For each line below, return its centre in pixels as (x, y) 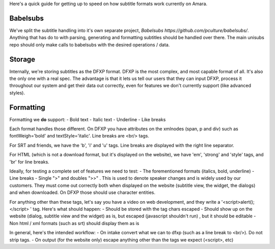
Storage (22, 59)
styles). (17, 93)
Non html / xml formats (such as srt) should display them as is (74, 223)
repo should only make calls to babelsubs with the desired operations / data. (90, 45)
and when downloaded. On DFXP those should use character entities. (82, 192)
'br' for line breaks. (29, 162)
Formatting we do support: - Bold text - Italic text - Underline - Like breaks (88, 119)
